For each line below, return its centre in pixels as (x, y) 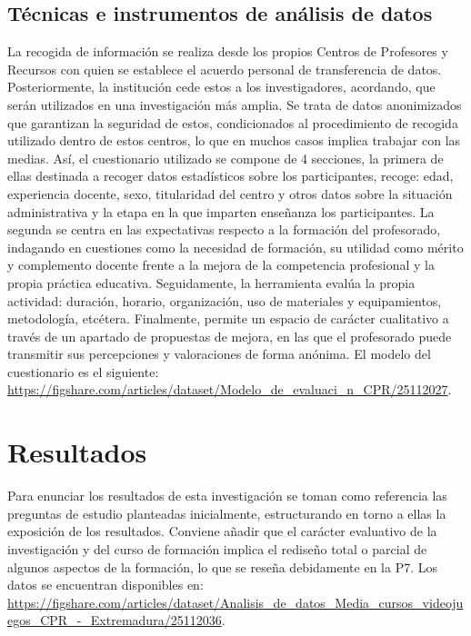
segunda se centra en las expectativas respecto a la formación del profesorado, (224, 229)
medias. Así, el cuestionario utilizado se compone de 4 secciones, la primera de (225, 158)
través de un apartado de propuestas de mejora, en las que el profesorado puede (230, 336)
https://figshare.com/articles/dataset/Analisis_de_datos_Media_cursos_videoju (235, 602)
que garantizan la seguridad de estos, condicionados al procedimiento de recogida (233, 122)
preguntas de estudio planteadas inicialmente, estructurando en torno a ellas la (227, 513)
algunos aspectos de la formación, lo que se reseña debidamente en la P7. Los (222, 566)
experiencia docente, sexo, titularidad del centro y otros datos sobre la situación (230, 193)
